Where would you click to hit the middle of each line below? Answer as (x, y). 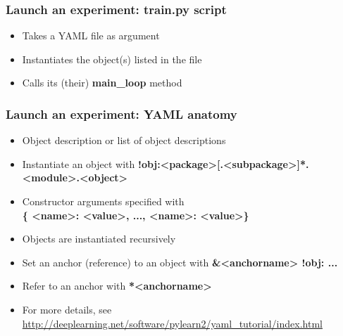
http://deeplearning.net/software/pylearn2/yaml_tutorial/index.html (172, 323)
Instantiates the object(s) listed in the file (112, 59)
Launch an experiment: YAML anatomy (121, 114)
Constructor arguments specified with (103, 201)
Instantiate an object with (79, 163)
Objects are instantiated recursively (99, 239)
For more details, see (67, 309)
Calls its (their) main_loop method (102, 83)
